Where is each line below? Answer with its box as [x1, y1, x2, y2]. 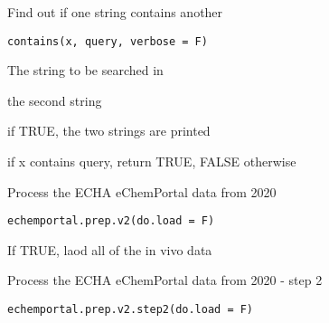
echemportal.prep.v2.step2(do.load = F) [7, 303, 254, 317]
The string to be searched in [7, 61, 164, 80]
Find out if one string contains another [7, 3, 223, 21]
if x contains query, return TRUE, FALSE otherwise [7, 152, 296, 171]
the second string [7, 90, 102, 109]
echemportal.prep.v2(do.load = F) [7, 214, 215, 228]
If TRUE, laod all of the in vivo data [7, 240, 212, 259]
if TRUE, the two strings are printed [7, 121, 211, 140]
